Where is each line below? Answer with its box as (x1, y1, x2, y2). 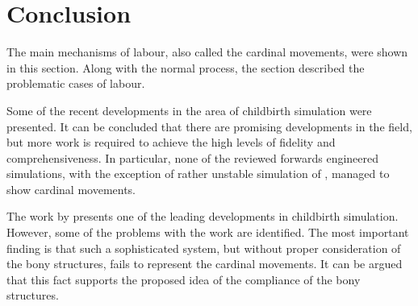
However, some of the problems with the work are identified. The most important (6, 224, 409, 241)
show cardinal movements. (6, 180, 136, 197)
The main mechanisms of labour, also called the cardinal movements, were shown (6, 43, 408, 60)
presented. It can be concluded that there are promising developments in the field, (6, 118, 412, 134)
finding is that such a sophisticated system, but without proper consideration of (6, 239, 401, 256)
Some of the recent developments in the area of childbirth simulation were (6, 101, 372, 118)
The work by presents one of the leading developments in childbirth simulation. (6, 208, 399, 225)
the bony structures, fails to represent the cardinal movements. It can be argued (6, 255, 403, 272)
